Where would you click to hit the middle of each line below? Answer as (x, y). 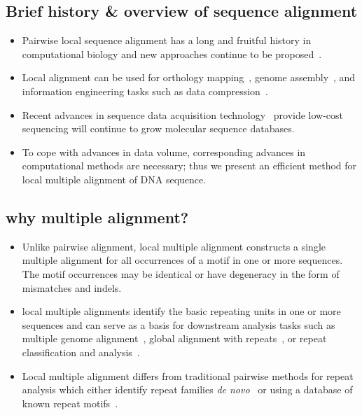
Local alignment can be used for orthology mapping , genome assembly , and (189, 77)
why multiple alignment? (97, 217)
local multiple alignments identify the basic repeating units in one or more (181, 311)
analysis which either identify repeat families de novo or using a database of (187, 389)
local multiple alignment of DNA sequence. (114, 179)
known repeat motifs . (70, 403)
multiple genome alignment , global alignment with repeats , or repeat (174, 338)
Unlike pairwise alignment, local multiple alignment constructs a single (174, 246)
